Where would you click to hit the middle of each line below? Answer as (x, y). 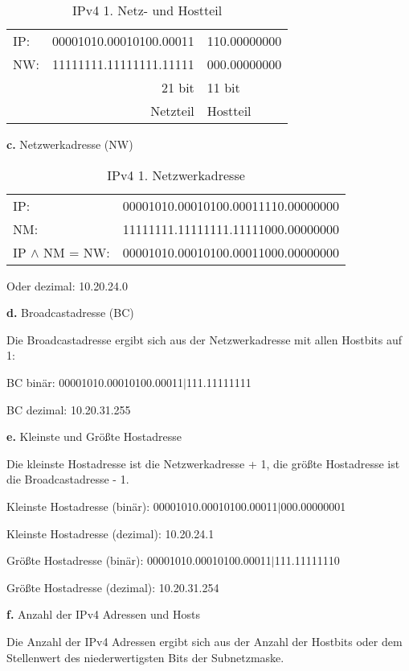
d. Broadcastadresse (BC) (70, 313)
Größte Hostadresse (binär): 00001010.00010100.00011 (139, 560)
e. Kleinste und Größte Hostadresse (94, 436)
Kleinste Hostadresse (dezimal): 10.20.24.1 (110, 533)
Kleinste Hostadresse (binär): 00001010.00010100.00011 (142, 506)
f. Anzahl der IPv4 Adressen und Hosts (103, 614)
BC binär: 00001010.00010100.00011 (95, 382)
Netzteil (172, 111)
